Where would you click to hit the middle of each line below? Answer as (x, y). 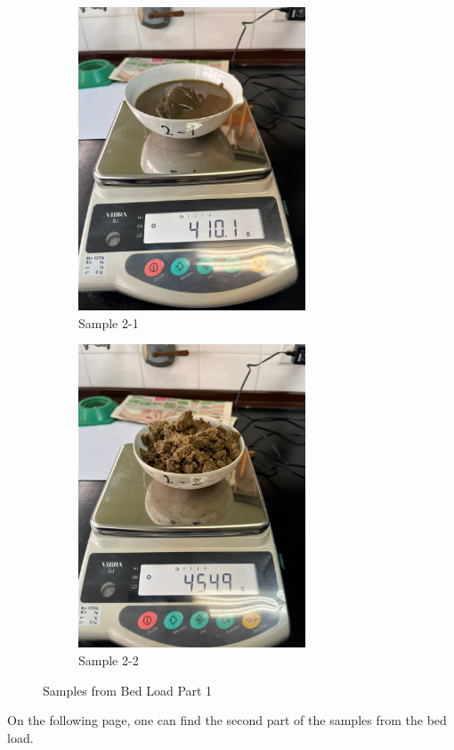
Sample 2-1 (109, 322)
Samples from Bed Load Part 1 (128, 690)
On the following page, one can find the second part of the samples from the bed (227, 720)
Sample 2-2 (109, 660)
